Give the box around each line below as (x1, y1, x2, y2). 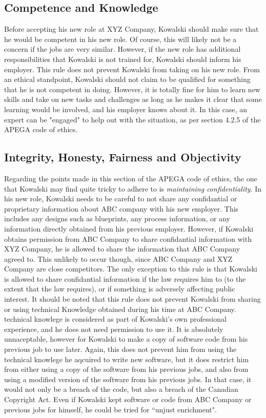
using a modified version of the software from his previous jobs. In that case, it (4, 373, 252, 384)
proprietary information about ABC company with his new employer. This (4, 203, 239, 214)
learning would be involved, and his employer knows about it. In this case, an (4, 103, 248, 114)
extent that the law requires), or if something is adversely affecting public (4, 283, 235, 294)
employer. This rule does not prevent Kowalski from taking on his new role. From (4, 64, 260, 74)
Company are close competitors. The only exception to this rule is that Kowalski (4, 263, 257, 274)
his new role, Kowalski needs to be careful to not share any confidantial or (4, 193, 237, 204)
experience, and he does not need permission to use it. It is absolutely (4, 323, 223, 334)
